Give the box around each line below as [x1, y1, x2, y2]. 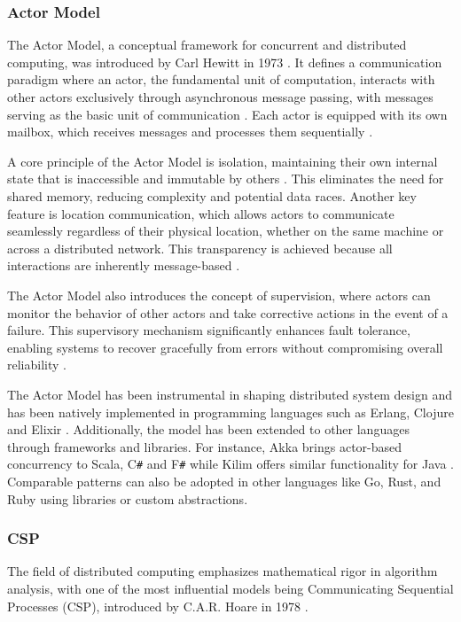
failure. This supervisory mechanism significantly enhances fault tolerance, [7, 321, 410, 339]
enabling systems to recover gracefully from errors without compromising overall [7, 338, 443, 356]
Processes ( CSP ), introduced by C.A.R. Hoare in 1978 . [7, 596, 309, 615]
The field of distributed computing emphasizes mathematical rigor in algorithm [7, 562, 438, 580]
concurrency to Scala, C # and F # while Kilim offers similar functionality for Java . [7, 455, 454, 473]
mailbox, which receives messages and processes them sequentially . [7, 122, 373, 141]
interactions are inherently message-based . [7, 256, 240, 275]
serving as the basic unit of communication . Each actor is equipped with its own [7, 105, 448, 123]
